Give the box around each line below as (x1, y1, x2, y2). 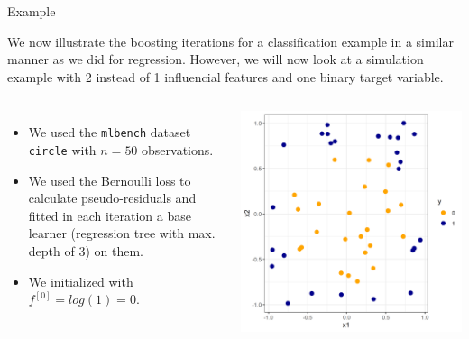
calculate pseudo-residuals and (28, 188, 197, 207)
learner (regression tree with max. (28, 224, 216, 243)
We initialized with (28, 271, 133, 290)
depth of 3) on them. (28, 242, 143, 261)
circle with (28, 141, 97, 160)
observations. (142, 141, 214, 160)
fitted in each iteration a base (28, 206, 191, 224)
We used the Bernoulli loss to (28, 170, 191, 189)
